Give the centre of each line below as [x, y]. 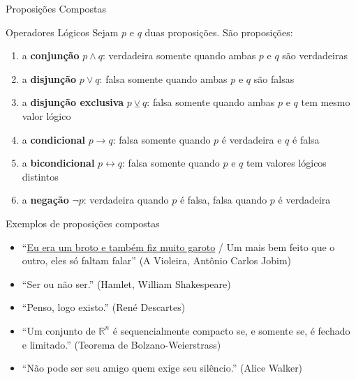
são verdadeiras [315, 55]
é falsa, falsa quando [223, 200]
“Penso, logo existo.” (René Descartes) [104, 307]
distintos [40, 176]
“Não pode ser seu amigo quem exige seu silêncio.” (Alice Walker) [162, 368]
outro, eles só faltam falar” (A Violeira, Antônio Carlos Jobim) [156, 260]
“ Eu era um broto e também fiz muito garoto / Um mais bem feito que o [178, 246]
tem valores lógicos [287, 163]
